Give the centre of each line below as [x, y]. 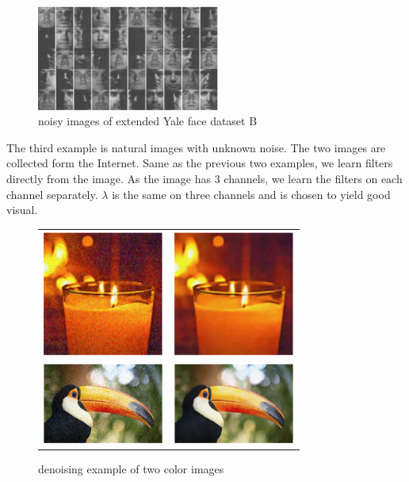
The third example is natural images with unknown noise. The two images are [196, 147]
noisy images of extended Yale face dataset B [148, 121]
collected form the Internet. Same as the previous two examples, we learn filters [200, 163]
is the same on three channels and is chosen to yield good [251, 194]
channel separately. [52, 194]
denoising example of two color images [131, 468]
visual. [22, 210]
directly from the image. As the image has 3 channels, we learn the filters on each [204, 179]
